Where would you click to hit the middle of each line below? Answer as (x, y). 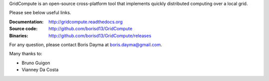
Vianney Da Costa (40, 70)
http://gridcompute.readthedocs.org (86, 22)
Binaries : (19, 36)
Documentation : (26, 22)
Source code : (23, 29)
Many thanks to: (26, 54)
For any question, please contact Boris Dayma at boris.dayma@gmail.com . (86, 44)
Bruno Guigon (36, 63)
